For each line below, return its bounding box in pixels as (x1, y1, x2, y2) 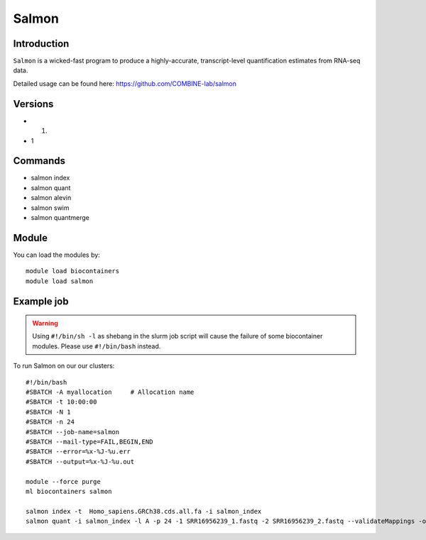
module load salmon (26, 277, 94, 285)
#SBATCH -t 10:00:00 (26, 398, 97, 406)
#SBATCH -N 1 (26, 408, 71, 416)
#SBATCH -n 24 (26, 418, 75, 426)
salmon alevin (31, 194, 72, 202)
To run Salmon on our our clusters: (13, 362, 115, 370)
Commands (13, 155, 66, 167)
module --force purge (26, 478, 101, 485)
